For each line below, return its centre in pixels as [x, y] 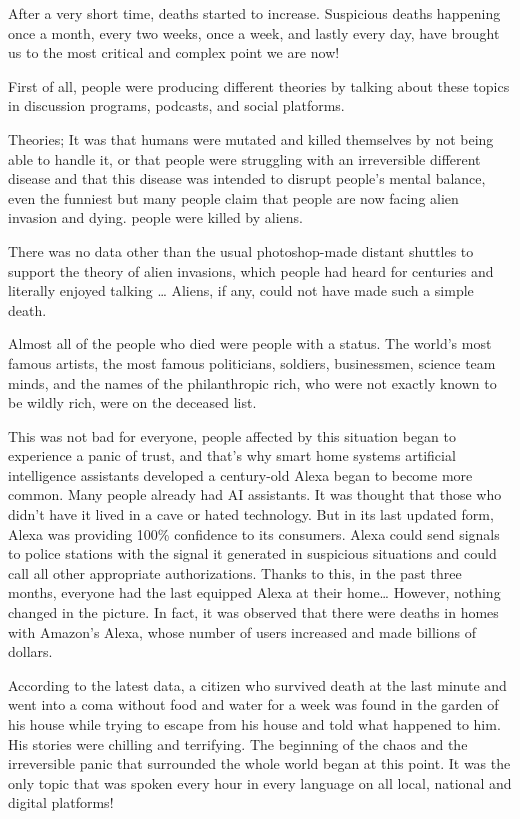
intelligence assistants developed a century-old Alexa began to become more [240, 474]
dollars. [30, 651]
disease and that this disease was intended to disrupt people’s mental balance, [247, 178]
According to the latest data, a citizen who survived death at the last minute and [257, 684]
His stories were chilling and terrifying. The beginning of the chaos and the [238, 743]
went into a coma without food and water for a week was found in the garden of [253, 704]
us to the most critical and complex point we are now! [174, 52]
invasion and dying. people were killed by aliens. [155, 217]
